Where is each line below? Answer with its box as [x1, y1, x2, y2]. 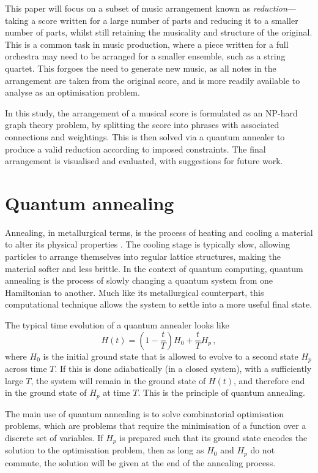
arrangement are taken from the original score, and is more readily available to [5, 74, 300, 86]
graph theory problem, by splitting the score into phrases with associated [5, 118, 279, 131]
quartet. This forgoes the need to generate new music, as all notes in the [5, 61, 276, 74]
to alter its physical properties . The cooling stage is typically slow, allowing [5, 238, 290, 251]
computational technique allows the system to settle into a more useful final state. [5, 298, 312, 311]
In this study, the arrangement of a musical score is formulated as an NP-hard [5, 106, 298, 119]
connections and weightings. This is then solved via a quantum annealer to [5, 130, 285, 143]
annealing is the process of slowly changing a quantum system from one [5, 274, 273, 287]
